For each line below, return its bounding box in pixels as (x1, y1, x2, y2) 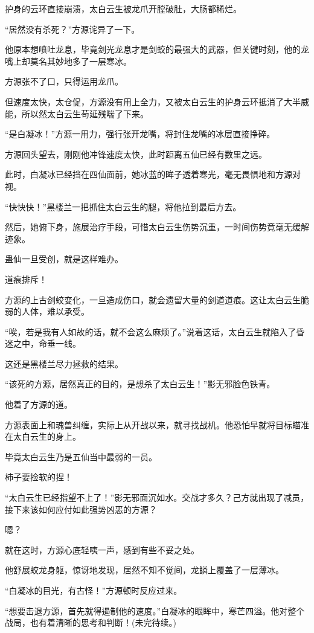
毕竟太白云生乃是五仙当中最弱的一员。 (5, 450, 157, 463)
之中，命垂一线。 (13, 337, 81, 350)
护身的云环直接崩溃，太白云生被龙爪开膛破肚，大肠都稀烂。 (5, 2, 242, 14)
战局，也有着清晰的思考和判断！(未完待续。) (5, 616, 176, 629)
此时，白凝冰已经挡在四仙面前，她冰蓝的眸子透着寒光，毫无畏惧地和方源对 (5, 168, 301, 181)
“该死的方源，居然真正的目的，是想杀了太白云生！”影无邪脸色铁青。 (5, 378, 275, 390)
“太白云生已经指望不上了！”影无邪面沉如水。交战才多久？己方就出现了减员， (5, 491, 309, 504)
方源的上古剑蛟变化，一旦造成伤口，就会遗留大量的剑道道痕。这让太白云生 (5, 293, 301, 306)
